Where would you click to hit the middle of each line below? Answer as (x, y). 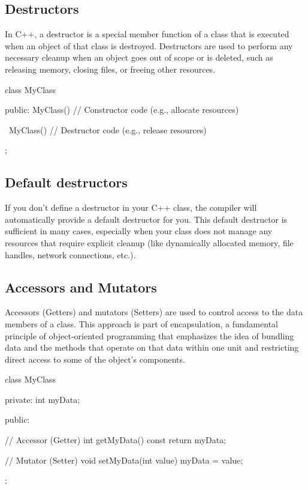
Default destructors (66, 182)
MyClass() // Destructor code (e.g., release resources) (108, 129)
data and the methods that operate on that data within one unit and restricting (152, 347)
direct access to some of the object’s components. (95, 359)
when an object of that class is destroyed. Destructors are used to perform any (149, 45)
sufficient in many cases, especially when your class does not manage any (139, 231)
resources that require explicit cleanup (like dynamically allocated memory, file (149, 242)
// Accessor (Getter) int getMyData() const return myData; (116, 440)
